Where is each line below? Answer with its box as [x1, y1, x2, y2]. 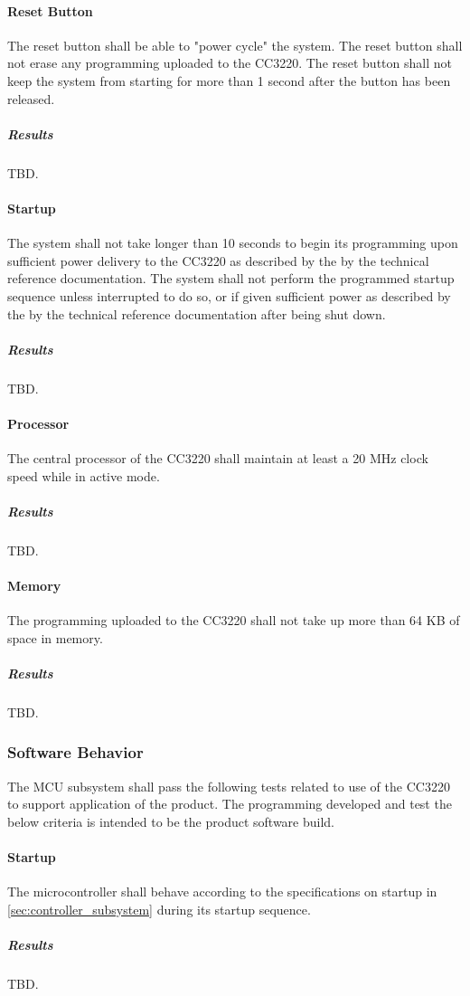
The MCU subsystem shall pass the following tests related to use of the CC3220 [7, 776, 450, 795]
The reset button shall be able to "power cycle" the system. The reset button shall [7, 35, 463, 54]
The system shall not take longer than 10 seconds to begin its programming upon [7, 233, 458, 252]
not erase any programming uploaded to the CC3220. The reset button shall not [7, 53, 452, 72]
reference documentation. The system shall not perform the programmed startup [7, 269, 455, 288]
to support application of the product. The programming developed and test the [7, 794, 452, 813]
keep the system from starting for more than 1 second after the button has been [7, 71, 451, 90]
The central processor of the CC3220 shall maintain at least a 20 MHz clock [7, 449, 428, 468]
